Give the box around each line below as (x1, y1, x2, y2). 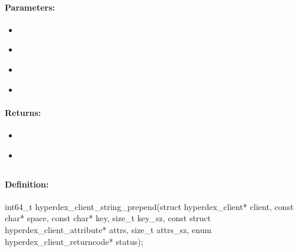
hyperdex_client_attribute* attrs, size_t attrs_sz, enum (5, 223, 212, 235)
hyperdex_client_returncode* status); (5, 235, 143, 247)
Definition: (5, 177, 49, 190)
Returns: (5, 106, 41, 118)
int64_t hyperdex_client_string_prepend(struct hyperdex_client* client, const (5, 200, 294, 212)
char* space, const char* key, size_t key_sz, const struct (5, 212, 211, 224)
